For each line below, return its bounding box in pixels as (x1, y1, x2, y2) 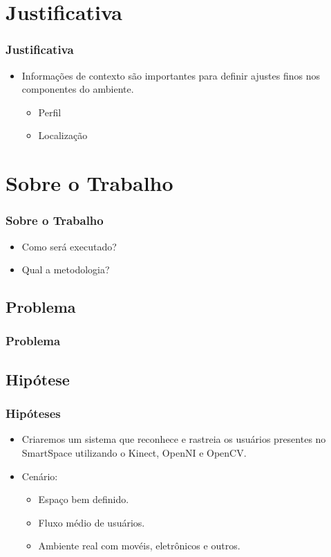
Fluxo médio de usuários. (38, 515, 145, 529)
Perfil (38, 104, 62, 119)
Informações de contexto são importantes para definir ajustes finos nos (21, 68, 320, 82)
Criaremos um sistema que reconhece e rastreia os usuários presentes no (21, 432, 326, 446)
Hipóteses (6, 405, 61, 422)
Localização (38, 128, 88, 143)
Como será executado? (21, 239, 117, 253)
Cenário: (21, 468, 58, 483)
